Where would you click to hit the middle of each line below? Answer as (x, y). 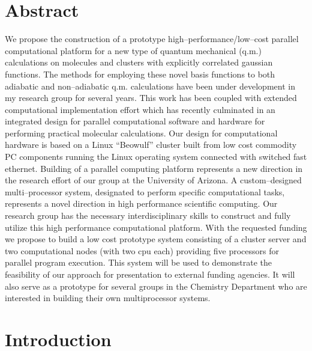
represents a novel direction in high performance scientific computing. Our (141, 203)
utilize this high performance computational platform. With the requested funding (156, 227)
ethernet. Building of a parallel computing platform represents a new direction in (154, 168)
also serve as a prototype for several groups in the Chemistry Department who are (156, 286)
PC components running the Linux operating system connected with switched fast (156, 157)
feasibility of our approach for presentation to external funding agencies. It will (150, 274)
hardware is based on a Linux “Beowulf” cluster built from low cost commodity (151, 145)
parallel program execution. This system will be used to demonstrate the (139, 262)
